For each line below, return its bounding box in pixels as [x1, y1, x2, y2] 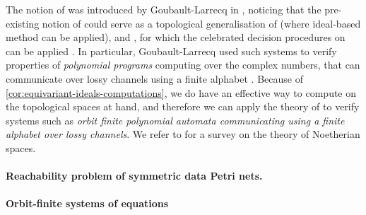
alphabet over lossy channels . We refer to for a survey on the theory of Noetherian [6, 127, 360, 141]
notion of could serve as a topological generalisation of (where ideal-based [42, 16, 361, 30]
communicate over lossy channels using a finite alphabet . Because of [6, 71, 303, 86]
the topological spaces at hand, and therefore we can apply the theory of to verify [6, 99, 360, 114]
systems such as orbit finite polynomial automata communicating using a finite [6, 112, 345, 127]
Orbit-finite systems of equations [6, 196, 169, 211]
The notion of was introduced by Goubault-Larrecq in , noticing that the [6, 2, 321, 16]
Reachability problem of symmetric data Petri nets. [6, 168, 263, 183]
